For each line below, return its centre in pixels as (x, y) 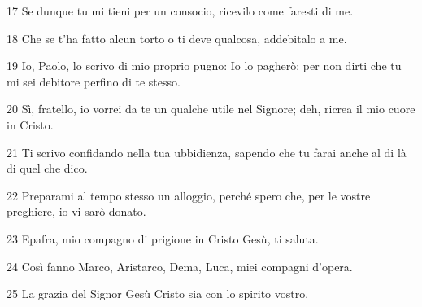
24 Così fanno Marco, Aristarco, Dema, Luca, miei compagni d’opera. (180, 266)
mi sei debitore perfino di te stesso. (94, 81)
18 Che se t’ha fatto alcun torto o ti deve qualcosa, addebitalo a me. (177, 38)
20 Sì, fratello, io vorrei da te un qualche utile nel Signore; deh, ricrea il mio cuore (211, 109)
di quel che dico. (47, 168)
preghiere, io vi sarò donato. (76, 211)
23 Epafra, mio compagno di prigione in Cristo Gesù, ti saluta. (163, 238)
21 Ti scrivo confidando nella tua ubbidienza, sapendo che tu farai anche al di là (207, 152)
